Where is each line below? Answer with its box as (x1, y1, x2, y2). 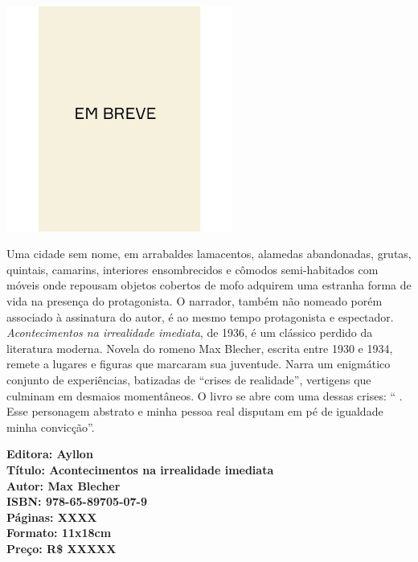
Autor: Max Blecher (6, 477, 121, 494)
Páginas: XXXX (6, 508, 97, 525)
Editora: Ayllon (6, 445, 93, 462)
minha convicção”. (6, 418, 95, 435)
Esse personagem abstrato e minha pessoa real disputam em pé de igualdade (6, 403, 383, 420)
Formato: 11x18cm (6, 524, 112, 541)
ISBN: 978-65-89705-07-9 (6, 493, 148, 510)
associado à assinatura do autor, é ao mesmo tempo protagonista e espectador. (6, 308, 394, 325)
